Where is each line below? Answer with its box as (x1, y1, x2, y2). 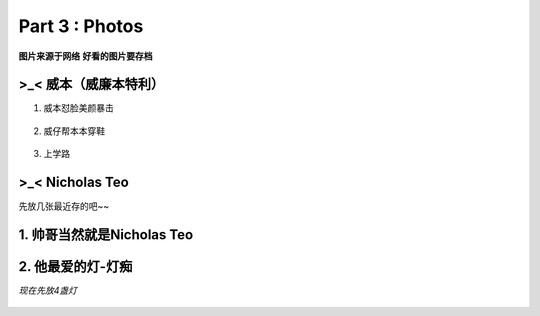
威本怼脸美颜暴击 (43, 102, 114, 114)
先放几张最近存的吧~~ (18, 200, 110, 212)
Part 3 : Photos (18, 15, 144, 37)
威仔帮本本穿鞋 (43, 125, 105, 137)
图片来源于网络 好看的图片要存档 (18, 50, 153, 62)
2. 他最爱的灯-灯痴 (18, 258, 133, 275)
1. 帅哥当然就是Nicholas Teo (18, 226, 194, 243)
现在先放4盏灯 (18, 285, 78, 297)
